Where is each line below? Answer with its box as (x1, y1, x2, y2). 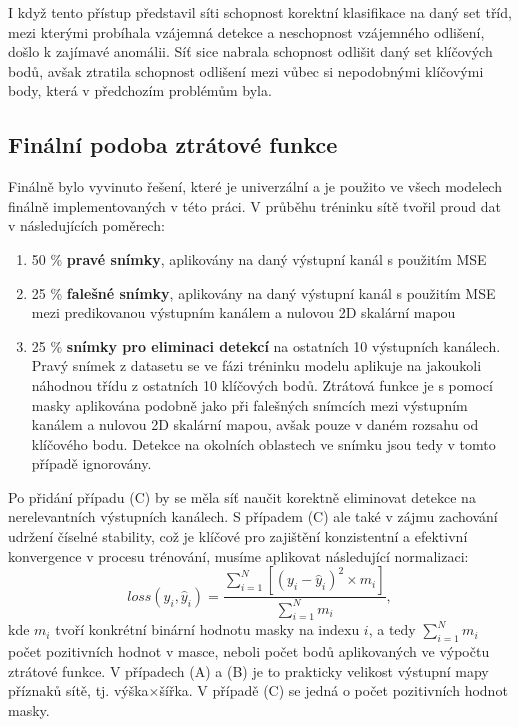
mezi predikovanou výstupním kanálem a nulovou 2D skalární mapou (31, 302, 456, 323)
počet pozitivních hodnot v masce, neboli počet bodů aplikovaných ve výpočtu (8, 641, 490, 662)
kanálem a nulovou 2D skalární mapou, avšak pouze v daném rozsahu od (31, 414, 479, 435)
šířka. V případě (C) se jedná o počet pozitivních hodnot (159, 680, 508, 701)
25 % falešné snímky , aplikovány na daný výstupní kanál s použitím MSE (31, 282, 496, 303)
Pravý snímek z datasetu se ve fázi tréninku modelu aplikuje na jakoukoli (31, 355, 482, 376)
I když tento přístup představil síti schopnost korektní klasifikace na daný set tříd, (8, 2, 512, 22)
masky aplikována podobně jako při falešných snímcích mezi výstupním (31, 394, 468, 415)
